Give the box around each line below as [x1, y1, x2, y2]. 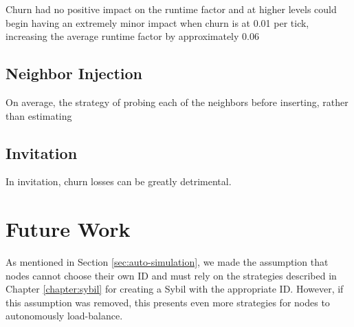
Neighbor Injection [5, 63, 142, 84]
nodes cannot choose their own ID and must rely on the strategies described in [5, 268, 337, 282]
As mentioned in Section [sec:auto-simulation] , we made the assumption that [5, 255, 329, 269]
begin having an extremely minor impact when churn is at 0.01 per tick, [5, 15, 309, 30]
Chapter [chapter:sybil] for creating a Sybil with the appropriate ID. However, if [5, 282, 344, 296]
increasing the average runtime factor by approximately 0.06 [5, 29, 259, 43]
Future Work [5, 215, 131, 243]
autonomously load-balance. [5, 308, 123, 323]
